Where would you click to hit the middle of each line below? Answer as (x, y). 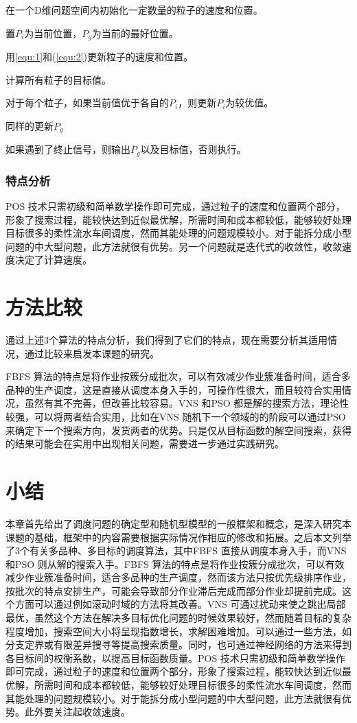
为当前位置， (53, 33)
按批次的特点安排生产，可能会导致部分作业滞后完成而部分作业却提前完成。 (174, 590)
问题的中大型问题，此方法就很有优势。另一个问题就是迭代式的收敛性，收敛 (174, 246)
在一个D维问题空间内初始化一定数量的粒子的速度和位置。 (134, 10)
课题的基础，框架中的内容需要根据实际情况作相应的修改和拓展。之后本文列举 (178, 537)
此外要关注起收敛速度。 (77, 712)
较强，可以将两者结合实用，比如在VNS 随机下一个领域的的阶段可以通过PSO (176, 417)
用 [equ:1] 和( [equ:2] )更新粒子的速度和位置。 (100, 57)
